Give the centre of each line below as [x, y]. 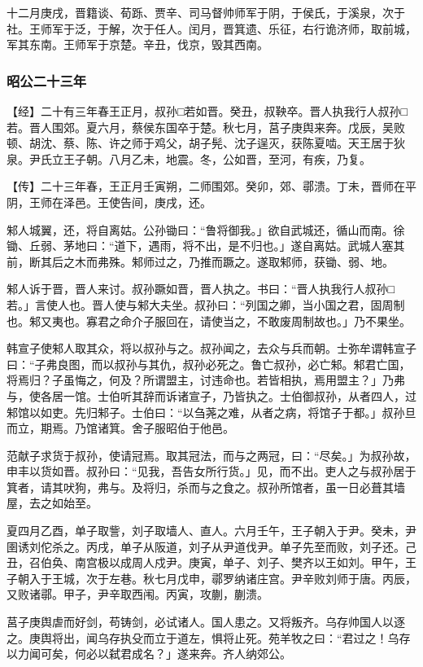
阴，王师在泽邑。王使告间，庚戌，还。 [109, 202]
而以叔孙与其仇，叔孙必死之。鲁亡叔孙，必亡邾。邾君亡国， [251, 364]
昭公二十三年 [47, 80]
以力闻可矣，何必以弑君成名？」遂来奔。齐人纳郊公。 [149, 654]
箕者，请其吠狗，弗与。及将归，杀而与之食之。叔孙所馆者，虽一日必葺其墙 [206, 487]
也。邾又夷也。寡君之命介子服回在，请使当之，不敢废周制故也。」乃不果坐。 [209, 320]
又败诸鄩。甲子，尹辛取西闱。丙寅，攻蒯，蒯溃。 [137, 594]
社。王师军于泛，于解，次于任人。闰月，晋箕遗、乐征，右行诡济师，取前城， [211, 28]
